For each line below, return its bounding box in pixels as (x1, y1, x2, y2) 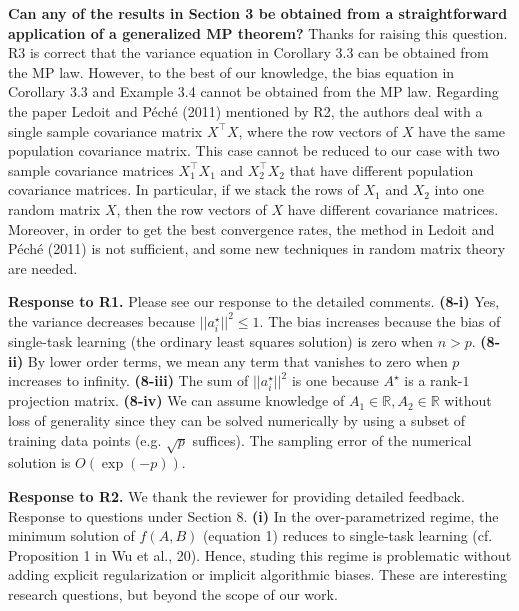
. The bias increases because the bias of (259, 310, 501, 331)
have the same (418, 120, 506, 141)
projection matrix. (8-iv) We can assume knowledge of (8, 390, 345, 411)
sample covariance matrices (8, 159, 174, 180)
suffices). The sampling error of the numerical (192, 429, 472, 450)
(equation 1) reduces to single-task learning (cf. (202, 525, 493, 546)
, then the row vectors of (116, 198, 267, 219)
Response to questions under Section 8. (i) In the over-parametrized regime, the (8, 505, 499, 526)
